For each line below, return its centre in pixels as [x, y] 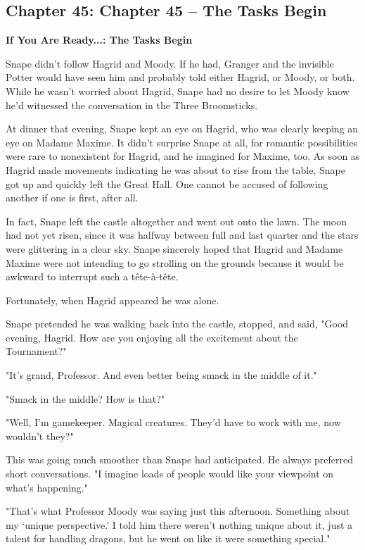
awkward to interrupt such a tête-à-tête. [92, 276]
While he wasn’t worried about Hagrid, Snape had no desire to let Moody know [178, 90]
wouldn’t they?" [40, 436]
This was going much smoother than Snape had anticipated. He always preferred [179, 460]
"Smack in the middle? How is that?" [85, 398]
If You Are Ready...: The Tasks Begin [99, 40]
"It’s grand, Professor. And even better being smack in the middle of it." [161, 375]
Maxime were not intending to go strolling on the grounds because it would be [175, 262]
